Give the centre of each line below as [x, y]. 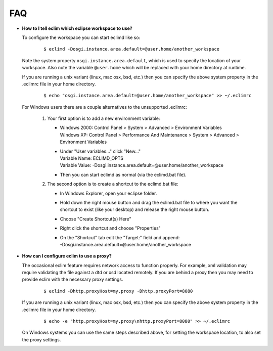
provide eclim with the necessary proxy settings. [73, 279]
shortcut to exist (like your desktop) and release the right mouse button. [135, 209]
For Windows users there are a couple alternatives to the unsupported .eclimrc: [104, 107]
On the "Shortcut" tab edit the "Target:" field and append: [120, 237]
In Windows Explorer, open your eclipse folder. [108, 193]
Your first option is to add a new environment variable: [104, 118]
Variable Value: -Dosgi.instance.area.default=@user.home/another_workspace [142, 165]
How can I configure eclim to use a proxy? [67, 256]
